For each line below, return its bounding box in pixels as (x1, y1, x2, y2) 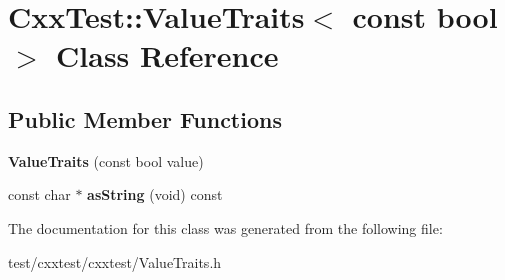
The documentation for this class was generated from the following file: (8, 217, 443, 238)
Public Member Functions (8, 103, 282, 134)
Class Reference (56, 35, 279, 76)
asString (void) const (87, 184, 223, 205)
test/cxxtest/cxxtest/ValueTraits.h (8, 251, 222, 272)
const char (8, 184, 71, 205)
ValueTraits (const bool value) (8, 150, 204, 171)
